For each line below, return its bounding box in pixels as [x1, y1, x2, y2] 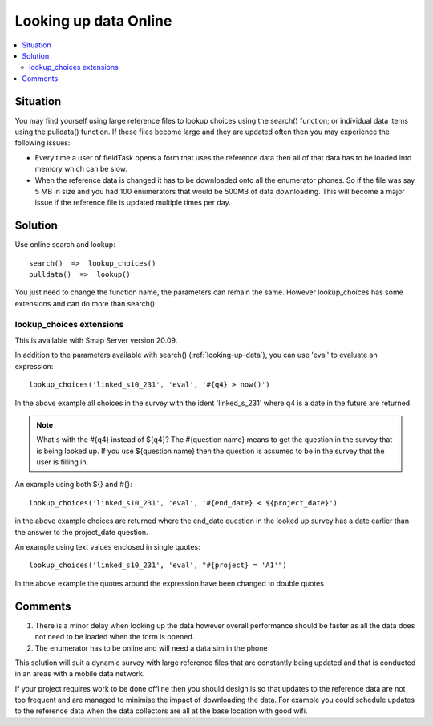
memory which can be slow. [34, 164, 127, 174]
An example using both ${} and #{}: [14, 480, 132, 489]
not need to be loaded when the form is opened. [34, 632, 195, 642]
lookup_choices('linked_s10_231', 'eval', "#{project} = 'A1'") [29, 561, 288, 570]
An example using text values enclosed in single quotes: [14, 542, 200, 552]
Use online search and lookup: [14, 240, 115, 249]
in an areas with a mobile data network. [14, 669, 145, 679]
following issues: [14, 138, 71, 148]
